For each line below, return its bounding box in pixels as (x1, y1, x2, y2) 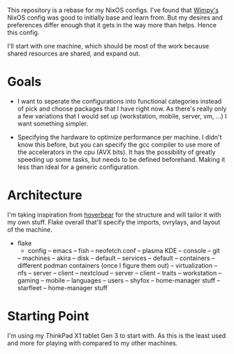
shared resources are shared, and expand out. (7, 49, 141, 57)
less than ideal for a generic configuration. (17, 163, 140, 171)
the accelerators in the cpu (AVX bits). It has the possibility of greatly (17, 147, 216, 156)
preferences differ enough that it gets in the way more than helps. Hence (7, 21, 217, 29)
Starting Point (7, 308, 89, 325)
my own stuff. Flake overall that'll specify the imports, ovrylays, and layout (7, 217, 221, 226)
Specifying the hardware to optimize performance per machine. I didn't (17, 132, 222, 141)
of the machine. (7, 225, 52, 233)
